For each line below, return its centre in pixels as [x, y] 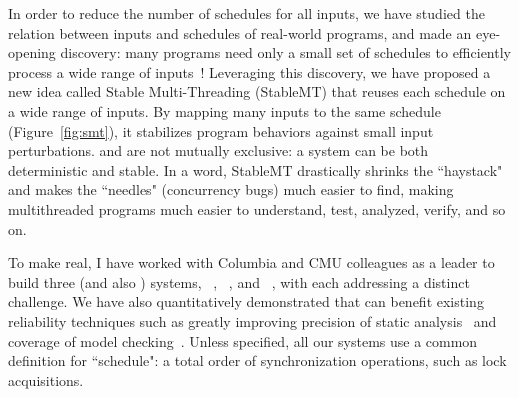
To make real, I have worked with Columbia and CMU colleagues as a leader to [251, 262]
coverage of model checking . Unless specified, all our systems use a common [243, 340]
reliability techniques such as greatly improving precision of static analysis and [252, 320]
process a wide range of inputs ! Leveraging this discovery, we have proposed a [249, 71]
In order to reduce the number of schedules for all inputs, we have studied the [246, 13]
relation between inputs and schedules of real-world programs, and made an [240, 32]
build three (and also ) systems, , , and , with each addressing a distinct [239, 281]
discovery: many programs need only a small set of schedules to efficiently [285, 52]
